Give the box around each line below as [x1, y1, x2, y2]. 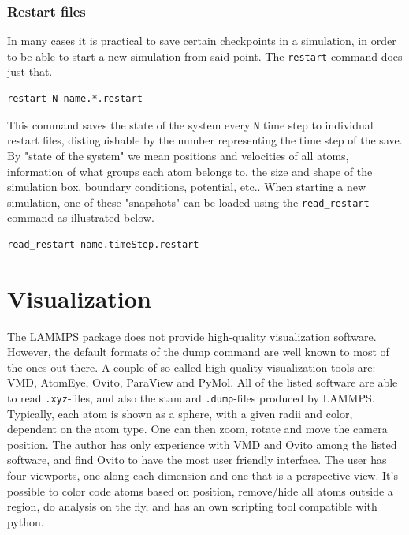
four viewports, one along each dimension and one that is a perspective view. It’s [7, 467, 398, 484]
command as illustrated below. [7, 209, 154, 226]
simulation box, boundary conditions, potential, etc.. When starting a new [7, 178, 366, 195]
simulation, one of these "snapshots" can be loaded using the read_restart [7, 193, 370, 210]
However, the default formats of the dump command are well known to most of [7, 343, 389, 360]
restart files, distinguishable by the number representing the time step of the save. [7, 132, 403, 148]
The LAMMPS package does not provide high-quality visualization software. [7, 327, 377, 344]
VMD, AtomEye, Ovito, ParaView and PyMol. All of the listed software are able [7, 374, 398, 391]
